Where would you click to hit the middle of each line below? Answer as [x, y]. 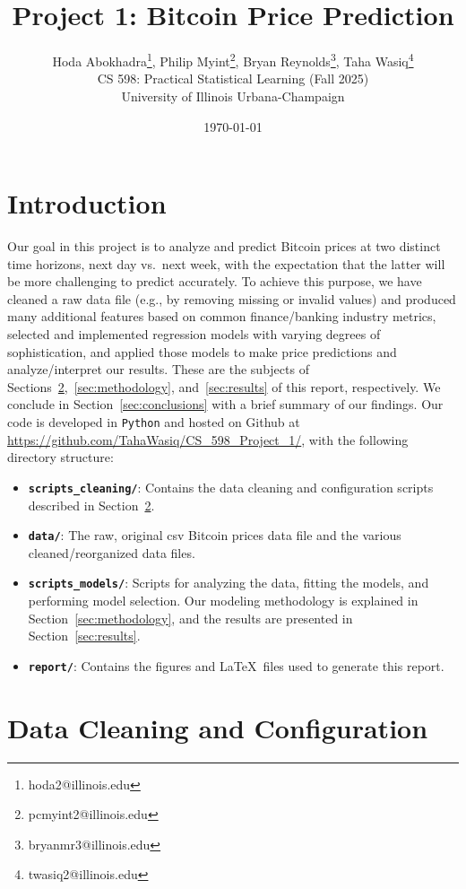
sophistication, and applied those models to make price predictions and [202, 351]
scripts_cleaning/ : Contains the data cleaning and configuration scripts [231, 487]
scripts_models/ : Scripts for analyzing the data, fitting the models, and [229, 583]
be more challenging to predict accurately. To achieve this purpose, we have [215, 281]
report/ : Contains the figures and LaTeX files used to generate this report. [236, 665]
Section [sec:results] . [84, 636]
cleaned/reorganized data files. [112, 552]
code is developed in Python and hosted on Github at [154, 422]
